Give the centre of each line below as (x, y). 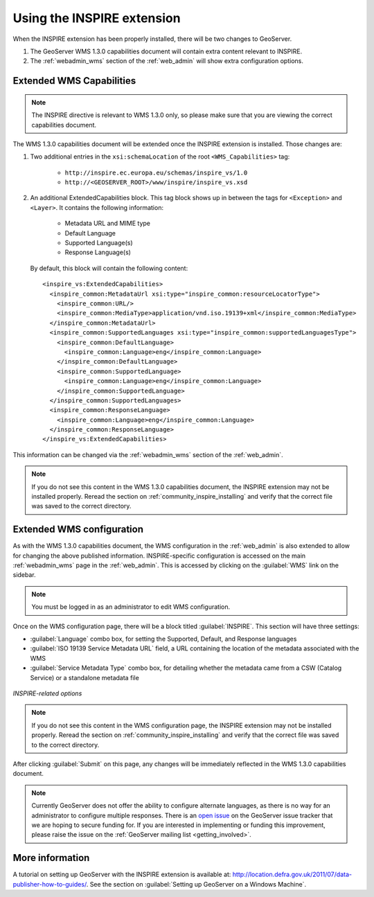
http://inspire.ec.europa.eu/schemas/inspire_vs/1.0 (156, 172)
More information (51, 858)
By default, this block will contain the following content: (109, 268)
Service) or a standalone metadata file (85, 677)
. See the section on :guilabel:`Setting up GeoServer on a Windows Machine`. (196, 884)
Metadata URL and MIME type (107, 223)
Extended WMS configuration (78, 530)
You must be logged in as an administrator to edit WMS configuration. (131, 607)
